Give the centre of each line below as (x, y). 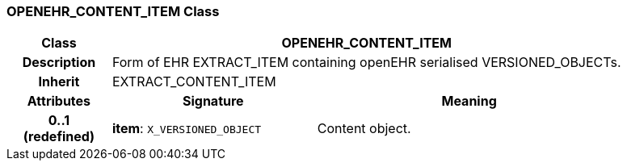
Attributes (59, 101)
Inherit (59, 82)
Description (59, 63)
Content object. (364, 129)
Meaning (469, 101)
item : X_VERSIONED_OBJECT (187, 129)
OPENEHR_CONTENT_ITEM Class (113, 11)
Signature (213, 101)
